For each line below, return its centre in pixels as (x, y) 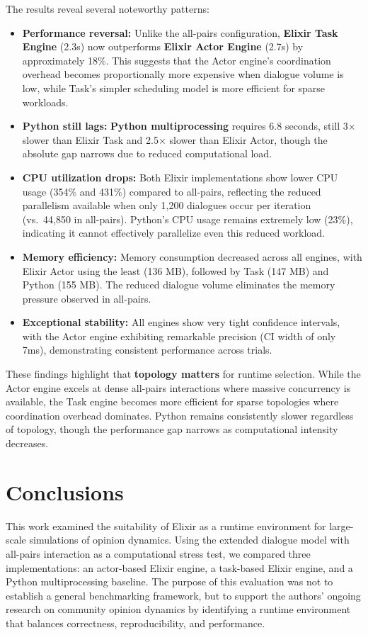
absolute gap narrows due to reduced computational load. (147, 153)
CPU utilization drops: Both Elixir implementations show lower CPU (180, 177)
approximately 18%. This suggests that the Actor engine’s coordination (177, 60)
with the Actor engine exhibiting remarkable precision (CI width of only (179, 336)
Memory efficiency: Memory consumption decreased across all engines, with (192, 256)
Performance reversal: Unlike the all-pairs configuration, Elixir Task (180, 32)
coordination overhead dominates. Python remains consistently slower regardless (180, 415)
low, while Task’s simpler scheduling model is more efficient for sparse (174, 88)
